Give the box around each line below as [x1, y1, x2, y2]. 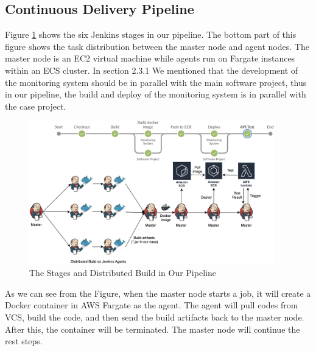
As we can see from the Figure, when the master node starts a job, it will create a [5, 286, 311, 299]
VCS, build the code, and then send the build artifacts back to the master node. [5, 310, 304, 323]
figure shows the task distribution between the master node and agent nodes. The [5, 40, 309, 52]
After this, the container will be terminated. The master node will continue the [5, 322, 300, 335]
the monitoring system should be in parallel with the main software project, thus [5, 76, 307, 88]
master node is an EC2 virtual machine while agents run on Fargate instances [5, 52, 295, 65]
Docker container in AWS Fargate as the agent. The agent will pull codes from [5, 299, 298, 311]
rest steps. [5, 335, 43, 347]
